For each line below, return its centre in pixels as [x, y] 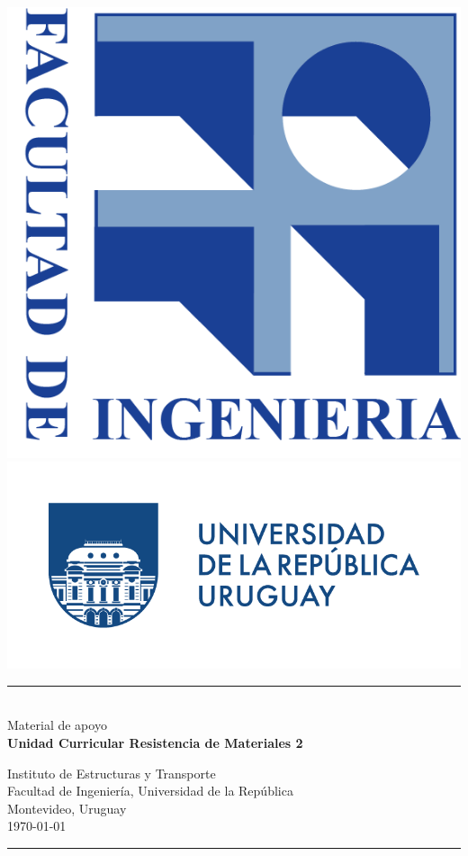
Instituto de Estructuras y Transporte [112, 773]
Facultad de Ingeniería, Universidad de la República [150, 791]
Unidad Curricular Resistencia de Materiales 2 [155, 743]
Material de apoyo [57, 725]
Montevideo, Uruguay [67, 808]
